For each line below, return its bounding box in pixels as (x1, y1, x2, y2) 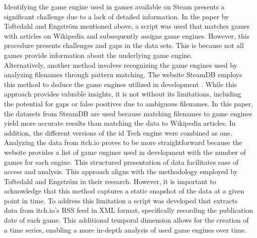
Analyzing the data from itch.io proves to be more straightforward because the (4, 137, 242, 147)
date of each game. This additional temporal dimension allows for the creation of (4, 215, 249, 225)
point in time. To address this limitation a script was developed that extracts (4, 195, 238, 205)
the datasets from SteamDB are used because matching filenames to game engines (4, 108, 253, 118)
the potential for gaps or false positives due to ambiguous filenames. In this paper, (4, 98, 253, 108)
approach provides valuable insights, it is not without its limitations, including (4, 89, 242, 99)
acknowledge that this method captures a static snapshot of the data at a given (4, 186, 245, 196)
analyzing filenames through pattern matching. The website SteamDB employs (4, 69, 242, 80)
